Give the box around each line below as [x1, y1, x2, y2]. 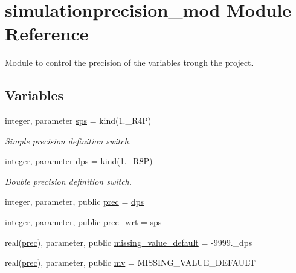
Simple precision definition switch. [5, 134, 132, 147]
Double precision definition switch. [5, 175, 132, 187]
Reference [5, 21, 89, 46]
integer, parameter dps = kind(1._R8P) [5, 155, 153, 167]
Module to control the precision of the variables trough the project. [5, 56, 254, 69]
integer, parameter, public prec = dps [5, 195, 144, 208]
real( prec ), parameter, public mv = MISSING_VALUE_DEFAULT [5, 256, 256, 269]
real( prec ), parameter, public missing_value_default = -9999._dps [5, 236, 253, 248]
